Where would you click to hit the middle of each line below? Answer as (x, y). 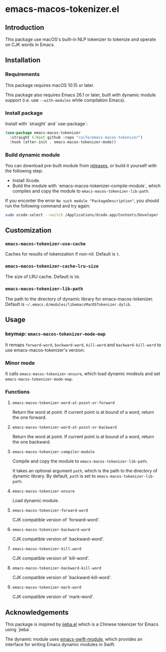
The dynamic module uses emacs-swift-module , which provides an (74, 639)
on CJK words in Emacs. (30, 45)
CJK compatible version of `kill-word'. (51, 558)
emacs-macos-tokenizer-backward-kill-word (57, 568)
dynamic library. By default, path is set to (54, 476)
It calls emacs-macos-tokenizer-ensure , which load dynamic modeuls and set (83, 374)
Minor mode (20, 363)
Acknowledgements (37, 612)
